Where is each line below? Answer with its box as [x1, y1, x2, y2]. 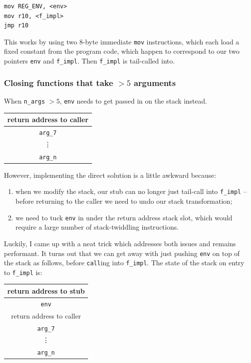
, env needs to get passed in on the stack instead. [60, 95, 207, 106]
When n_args [4, 95, 45, 106]
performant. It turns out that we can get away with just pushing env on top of [4, 248, 240, 258]
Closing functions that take [4, 76, 114, 88]
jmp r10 [4, 22, 29, 29]
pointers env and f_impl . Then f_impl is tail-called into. [4, 56, 175, 66]
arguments [134, 76, 176, 88]
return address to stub [7, 285, 85, 296]
